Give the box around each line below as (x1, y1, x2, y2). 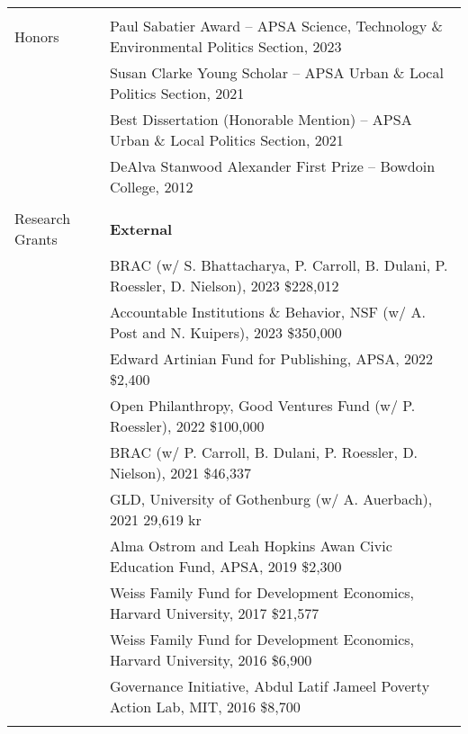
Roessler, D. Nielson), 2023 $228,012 (109, 275, 339, 296)
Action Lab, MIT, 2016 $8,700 (109, 696, 301, 717)
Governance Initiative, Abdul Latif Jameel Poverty (109, 676, 430, 696)
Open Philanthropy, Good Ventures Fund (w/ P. (109, 395, 416, 416)
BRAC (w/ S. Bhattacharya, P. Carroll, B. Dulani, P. (109, 255, 448, 275)
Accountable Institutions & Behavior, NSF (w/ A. (109, 301, 426, 322)
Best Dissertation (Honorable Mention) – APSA (109, 109, 412, 130)
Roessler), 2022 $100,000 (109, 416, 265, 436)
